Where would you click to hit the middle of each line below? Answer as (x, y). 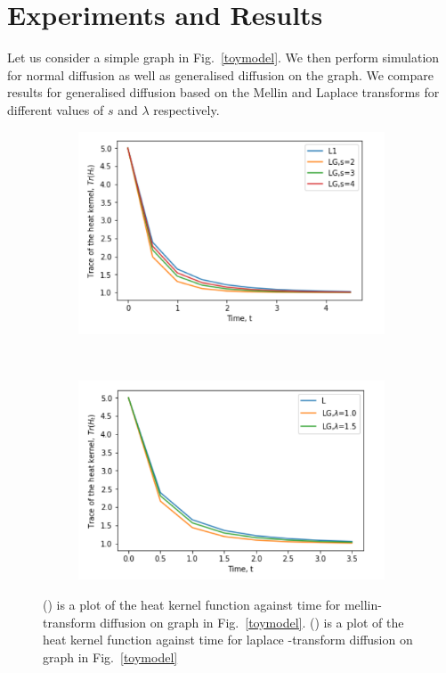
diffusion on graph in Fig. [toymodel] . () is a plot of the (252, 622)
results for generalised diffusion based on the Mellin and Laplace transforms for (223, 92)
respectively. (187, 109)
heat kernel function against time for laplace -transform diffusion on (228, 640)
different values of (56, 109)
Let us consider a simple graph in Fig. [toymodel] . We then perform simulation (223, 57)
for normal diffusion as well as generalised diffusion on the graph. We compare (220, 74)
